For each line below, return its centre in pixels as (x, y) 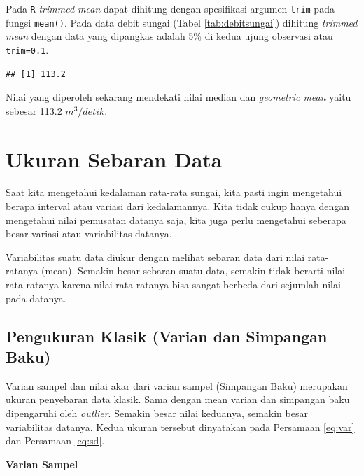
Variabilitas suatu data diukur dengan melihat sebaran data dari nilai (155, 257)
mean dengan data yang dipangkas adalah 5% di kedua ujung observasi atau (169, 36)
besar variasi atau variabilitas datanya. (89, 233)
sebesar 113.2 (34, 110)
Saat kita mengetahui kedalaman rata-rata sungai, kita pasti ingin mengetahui (174, 192)
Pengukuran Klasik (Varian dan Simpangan (167, 336)
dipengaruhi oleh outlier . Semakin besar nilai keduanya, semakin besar (157, 413)
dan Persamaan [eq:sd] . (55, 441)
